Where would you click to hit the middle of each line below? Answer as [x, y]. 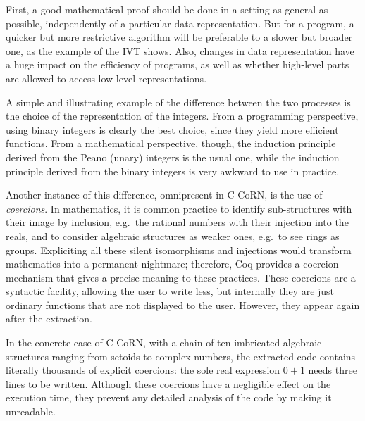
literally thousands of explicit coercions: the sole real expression [143, 370]
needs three [333, 370]
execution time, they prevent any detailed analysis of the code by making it [169, 397]
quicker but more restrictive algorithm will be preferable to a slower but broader [179, 37]
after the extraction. [49, 319]
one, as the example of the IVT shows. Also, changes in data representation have [180, 50]
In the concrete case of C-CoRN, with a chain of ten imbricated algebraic [164, 343]
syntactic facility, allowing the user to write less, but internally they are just [170, 291]
